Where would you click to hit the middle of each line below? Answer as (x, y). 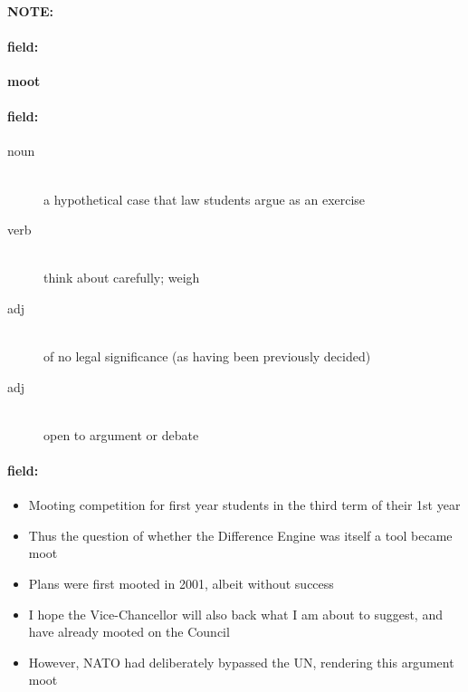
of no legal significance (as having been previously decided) (207, 356)
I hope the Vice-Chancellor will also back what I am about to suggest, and (235, 614)
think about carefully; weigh (122, 278)
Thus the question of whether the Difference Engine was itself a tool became (240, 535)
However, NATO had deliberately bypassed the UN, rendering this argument (241, 662)
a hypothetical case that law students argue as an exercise (205, 199)
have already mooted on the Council (129, 632)
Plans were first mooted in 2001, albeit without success (181, 584)
